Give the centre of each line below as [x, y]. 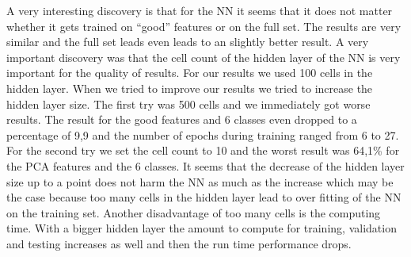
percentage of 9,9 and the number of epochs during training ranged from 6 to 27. [203, 134]
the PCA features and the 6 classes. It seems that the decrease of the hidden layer [205, 165]
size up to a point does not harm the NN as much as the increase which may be [200, 181]
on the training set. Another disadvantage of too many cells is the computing [194, 212]
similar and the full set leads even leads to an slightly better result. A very [188, 42]
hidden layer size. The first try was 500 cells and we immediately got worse [188, 104]
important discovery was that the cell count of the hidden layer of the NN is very [204, 57]
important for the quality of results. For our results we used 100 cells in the [190, 73]
